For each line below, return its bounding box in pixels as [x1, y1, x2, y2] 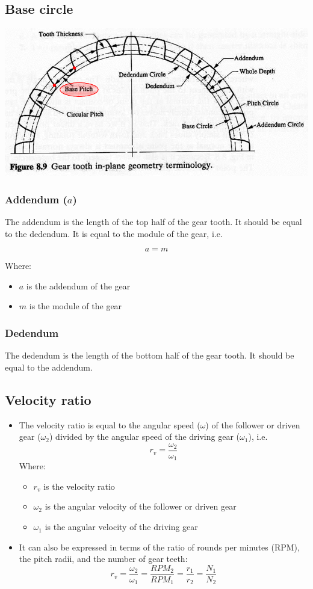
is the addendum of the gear [26, 279, 131, 292]
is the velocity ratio [43, 480, 115, 492]
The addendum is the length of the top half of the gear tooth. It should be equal [5, 215, 302, 227]
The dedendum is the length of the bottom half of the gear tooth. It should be [5, 349, 294, 362]
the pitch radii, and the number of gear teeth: [19, 552, 188, 565]
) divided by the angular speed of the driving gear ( [49, 430, 240, 443]
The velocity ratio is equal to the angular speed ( [19, 418, 200, 431]
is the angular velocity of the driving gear [45, 520, 198, 533]
